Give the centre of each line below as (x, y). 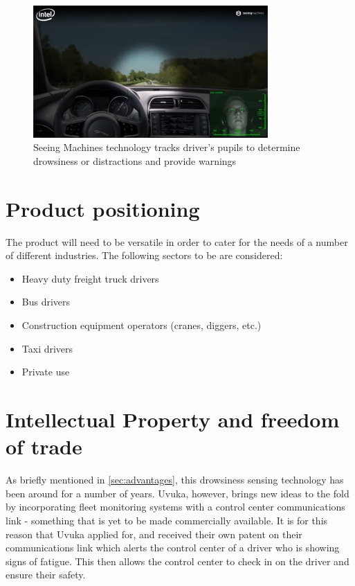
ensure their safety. (46, 575)
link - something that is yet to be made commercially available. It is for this (167, 520)
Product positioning (103, 208)
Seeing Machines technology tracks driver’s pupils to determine (167, 147)
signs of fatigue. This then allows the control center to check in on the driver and (177, 561)
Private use (46, 372)
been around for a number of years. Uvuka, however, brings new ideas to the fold (177, 493)
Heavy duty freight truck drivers (90, 278)
